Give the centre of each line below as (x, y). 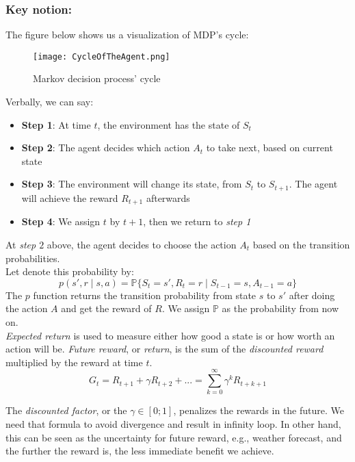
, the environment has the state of (169, 124)
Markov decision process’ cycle (97, 78)
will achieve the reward (70, 197)
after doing (312, 295)
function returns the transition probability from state (145, 295)
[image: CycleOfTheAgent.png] (102, 56)
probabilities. (33, 258)
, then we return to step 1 (197, 221)
